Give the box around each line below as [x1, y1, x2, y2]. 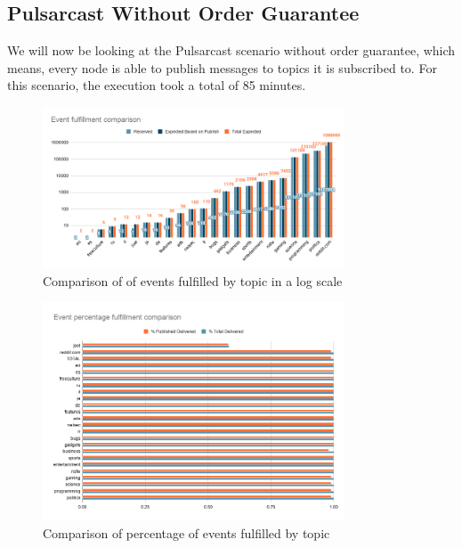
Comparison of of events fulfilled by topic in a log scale [43, 271, 343, 290]
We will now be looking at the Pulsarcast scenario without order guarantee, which [7, 41, 456, 60]
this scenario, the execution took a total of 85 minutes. [7, 76, 306, 94]
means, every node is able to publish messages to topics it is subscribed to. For [7, 58, 437, 77]
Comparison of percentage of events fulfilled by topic [43, 523, 330, 542]
